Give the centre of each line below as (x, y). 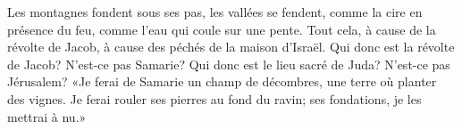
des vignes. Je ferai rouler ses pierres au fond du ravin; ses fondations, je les (214, 98)
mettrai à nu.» (47, 116)
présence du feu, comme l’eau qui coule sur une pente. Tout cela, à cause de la (222, 29)
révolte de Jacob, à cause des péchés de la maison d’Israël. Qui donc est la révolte (231, 47)
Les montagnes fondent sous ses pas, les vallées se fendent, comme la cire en (215, 12)
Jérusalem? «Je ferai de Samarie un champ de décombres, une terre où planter (222, 81)
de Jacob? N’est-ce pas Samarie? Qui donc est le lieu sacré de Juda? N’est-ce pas (229, 64)
